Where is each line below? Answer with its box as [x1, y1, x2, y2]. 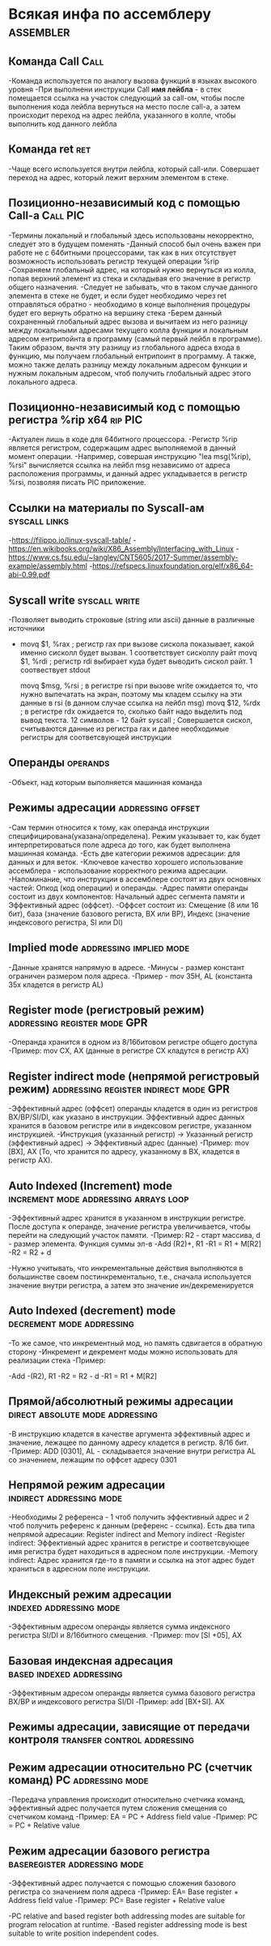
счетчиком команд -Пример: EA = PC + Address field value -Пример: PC [8, 1812, 258, 1822]
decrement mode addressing [8, 1317, 135, 1330]
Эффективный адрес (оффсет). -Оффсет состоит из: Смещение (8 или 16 [8, 900, 259, 909]
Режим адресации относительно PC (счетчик [8, 1760, 252, 1774]
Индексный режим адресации [8, 1587, 172, 1601]
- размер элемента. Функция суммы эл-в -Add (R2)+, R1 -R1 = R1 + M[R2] [8, 1239, 261, 1248]
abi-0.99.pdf [8, 569, 51, 580]
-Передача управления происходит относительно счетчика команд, [8, 1794, 245, 1805]
